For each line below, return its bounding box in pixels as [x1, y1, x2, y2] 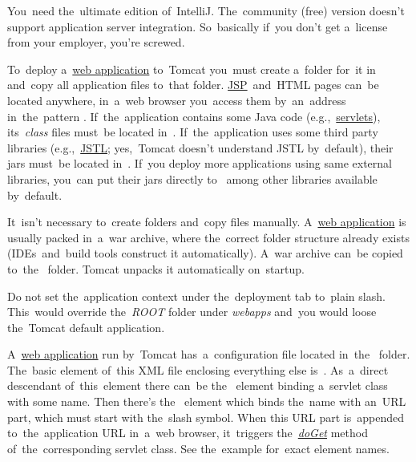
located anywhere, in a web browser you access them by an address [7, 91, 346, 108]
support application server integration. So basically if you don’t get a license [7, 18, 388, 34]
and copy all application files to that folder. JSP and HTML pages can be [7, 76, 379, 93]
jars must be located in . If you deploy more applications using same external [7, 155, 393, 172]
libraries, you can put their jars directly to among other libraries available [7, 170, 378, 187]
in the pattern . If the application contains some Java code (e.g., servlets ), [7, 107, 381, 124]
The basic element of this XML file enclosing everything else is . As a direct [7, 361, 389, 378]
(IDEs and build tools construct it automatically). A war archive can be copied [7, 245, 403, 261]
